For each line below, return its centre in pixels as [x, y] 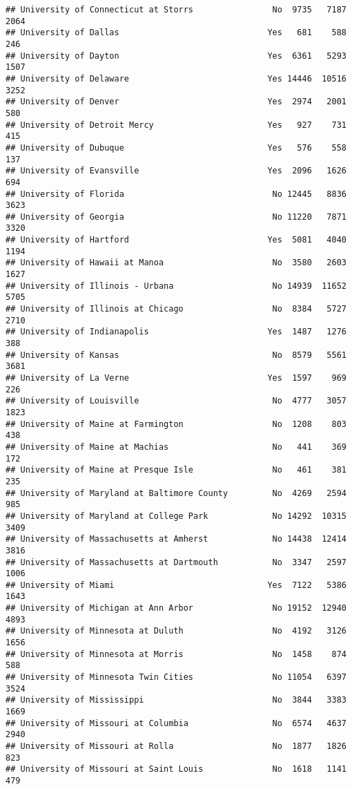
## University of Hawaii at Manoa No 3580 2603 [176, 263]
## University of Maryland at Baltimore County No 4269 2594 [176, 493]
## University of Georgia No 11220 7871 [176, 217]
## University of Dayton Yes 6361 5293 [176, 56]
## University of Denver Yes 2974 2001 [176, 102]
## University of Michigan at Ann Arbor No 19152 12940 [176, 608]
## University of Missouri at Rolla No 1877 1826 [176, 746]
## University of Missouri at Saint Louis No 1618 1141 [176, 769]
